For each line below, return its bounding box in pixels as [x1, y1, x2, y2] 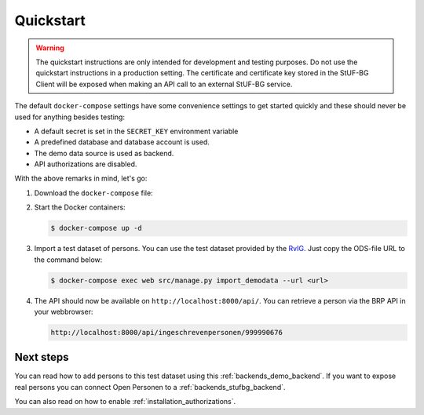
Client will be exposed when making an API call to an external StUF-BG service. [35, 79, 293, 89]
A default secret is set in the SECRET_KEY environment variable [34, 126, 239, 136]
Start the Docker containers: [34, 202, 126, 212]
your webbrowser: [34, 307, 93, 316]
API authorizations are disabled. [34, 159, 137, 169]
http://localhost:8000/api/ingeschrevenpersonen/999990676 [50, 328, 283, 337]
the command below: [34, 255, 103, 264]
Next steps [14, 351, 69, 364]
